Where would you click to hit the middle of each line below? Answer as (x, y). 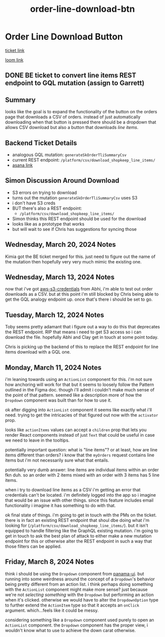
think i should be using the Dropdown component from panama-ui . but (75, 573)
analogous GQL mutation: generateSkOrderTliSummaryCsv (69, 155)
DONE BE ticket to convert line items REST (71, 76)
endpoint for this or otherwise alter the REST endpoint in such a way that (79, 541)
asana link (22, 165)
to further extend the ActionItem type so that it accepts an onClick (72, 605)
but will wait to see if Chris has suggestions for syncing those (74, 229)
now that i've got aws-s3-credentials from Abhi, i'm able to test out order (79, 289)
